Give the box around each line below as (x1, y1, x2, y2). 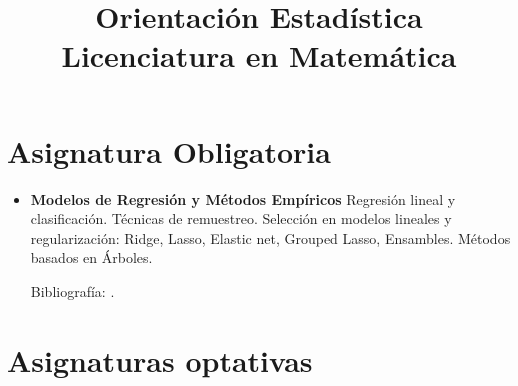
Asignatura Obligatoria (7, 130, 331, 171)
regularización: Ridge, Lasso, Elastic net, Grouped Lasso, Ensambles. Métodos (30, 227, 511, 248)
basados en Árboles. (30, 247, 153, 268)
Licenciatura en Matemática (61, 35, 457, 76)
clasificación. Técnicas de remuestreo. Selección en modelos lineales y (30, 208, 452, 229)
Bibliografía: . (30, 280, 115, 301)
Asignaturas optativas (7, 339, 313, 380)
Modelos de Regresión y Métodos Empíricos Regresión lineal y (30, 188, 456, 209)
